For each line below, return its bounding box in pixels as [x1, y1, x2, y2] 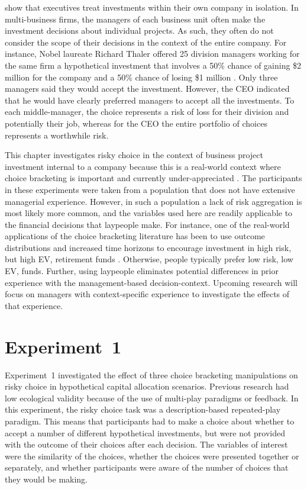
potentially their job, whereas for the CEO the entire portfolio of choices [5, 117, 267, 129]
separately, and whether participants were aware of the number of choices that [5, 461, 289, 474]
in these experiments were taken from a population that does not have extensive [5, 183, 295, 195]
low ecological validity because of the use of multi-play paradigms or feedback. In [5, 391, 299, 404]
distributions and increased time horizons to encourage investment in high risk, [5, 241, 292, 253]
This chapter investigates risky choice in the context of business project [5, 149, 263, 161]
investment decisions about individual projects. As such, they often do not [5, 24, 274, 37]
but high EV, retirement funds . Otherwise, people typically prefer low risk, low [5, 253, 293, 265]
